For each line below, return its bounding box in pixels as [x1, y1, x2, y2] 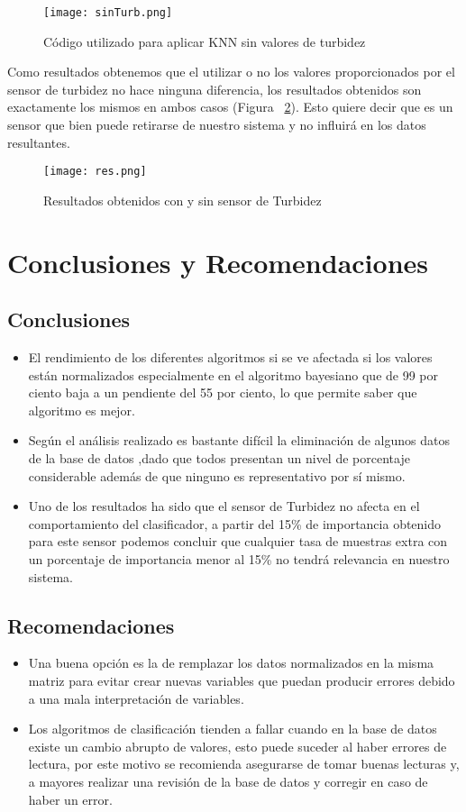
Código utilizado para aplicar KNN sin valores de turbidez [43, 32, 366, 50]
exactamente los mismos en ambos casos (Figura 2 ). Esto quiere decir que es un [7, 97, 453, 116]
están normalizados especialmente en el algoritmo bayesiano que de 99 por [28, 365, 439, 384]
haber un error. [28, 789, 113, 808]
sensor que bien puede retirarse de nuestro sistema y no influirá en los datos [7, 115, 426, 134]
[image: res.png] [43, 165, 147, 178]
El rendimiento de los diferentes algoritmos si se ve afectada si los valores [28, 348, 433, 367]
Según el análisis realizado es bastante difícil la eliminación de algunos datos [28, 431, 450, 450]
